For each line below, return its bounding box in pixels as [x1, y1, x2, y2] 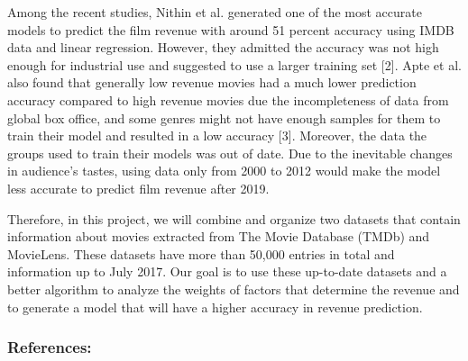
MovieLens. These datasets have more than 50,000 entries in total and [7, 244, 395, 263]
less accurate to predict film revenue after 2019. [7, 178, 270, 197]
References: [7, 336, 92, 358]
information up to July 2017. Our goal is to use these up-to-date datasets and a [7, 262, 447, 281]
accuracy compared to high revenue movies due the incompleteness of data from [7, 90, 449, 109]
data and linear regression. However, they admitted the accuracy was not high [7, 38, 439, 57]
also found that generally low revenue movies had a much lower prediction [7, 73, 417, 92]
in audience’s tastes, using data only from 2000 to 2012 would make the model [7, 161, 441, 180]
